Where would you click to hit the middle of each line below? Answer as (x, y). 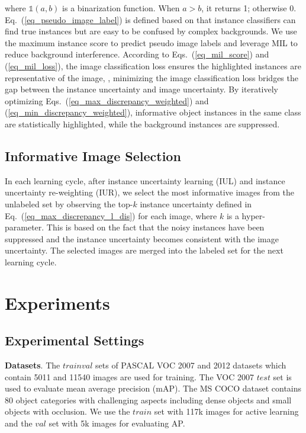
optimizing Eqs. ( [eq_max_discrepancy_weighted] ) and (107, 100)
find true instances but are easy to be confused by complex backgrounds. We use (151, 31)
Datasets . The (33, 365)
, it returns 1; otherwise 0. (249, 8)
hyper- (253, 215)
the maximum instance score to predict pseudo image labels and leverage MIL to (151, 42)
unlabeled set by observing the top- (69, 203)
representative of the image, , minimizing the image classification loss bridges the (152, 77)
